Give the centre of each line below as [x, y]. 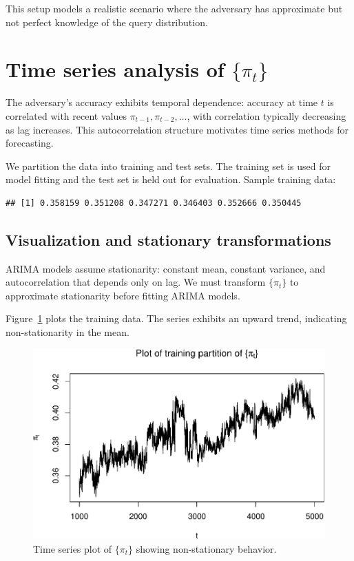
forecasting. [30, 143]
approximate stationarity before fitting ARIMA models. [123, 295]
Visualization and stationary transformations [168, 239]
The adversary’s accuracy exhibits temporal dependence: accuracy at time [162, 102]
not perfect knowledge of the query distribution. [107, 22]
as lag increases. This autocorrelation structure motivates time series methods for [177, 129]
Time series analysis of [115, 69]
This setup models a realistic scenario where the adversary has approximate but [174, 8]
